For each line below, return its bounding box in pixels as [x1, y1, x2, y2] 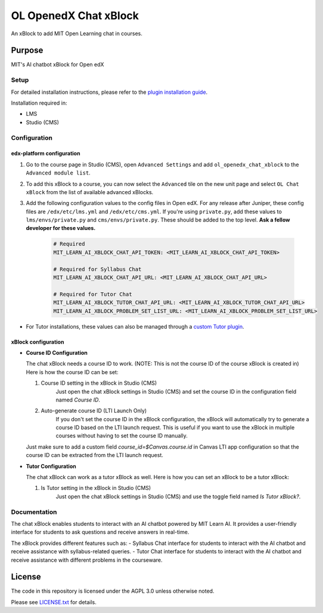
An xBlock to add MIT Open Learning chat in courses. [11, 30, 143, 37]
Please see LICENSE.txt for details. [11, 598, 97, 606]
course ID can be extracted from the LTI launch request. [26, 452, 164, 459]
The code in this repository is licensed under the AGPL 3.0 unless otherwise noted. [11, 587, 215, 594]
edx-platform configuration [11, 150, 80, 157]
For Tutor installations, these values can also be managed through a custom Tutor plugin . [26, 323, 244, 330]
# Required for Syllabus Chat [53, 266, 142, 272]
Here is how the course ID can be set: [26, 368, 119, 376]
